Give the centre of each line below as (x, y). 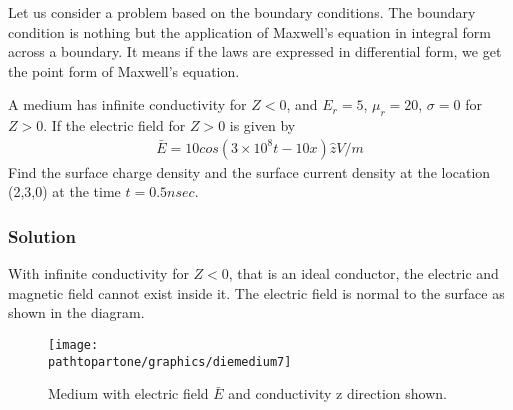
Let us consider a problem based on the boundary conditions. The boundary (242, 12)
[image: (73, 344)
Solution (42, 235)
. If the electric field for (114, 125)
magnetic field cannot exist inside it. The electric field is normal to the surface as (256, 292)
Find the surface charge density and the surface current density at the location (249, 171)
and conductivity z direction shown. (338, 393)
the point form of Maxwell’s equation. (124, 70)
